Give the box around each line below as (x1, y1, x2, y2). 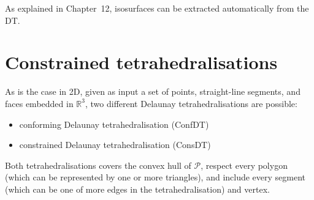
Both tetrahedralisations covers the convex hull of (5, 158, 191, 171)
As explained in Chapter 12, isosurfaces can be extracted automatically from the (5, 2, 309, 14)
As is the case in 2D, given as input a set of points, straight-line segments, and (5, 85, 301, 98)
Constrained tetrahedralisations (5, 50, 278, 75)
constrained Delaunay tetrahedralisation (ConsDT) (19, 138, 211, 151)
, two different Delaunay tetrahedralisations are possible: (85, 97, 297, 109)
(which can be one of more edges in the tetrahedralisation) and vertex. (5, 182, 270, 195)
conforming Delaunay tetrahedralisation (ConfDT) (19, 117, 209, 130)
